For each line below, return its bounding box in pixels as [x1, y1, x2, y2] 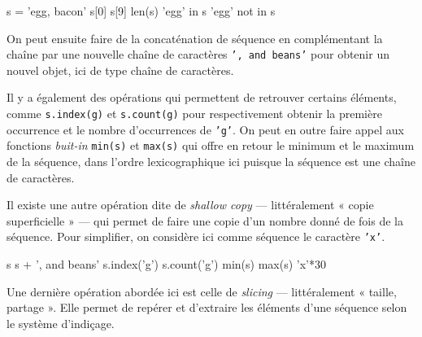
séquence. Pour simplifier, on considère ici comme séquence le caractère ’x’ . [7, 228, 385, 245]
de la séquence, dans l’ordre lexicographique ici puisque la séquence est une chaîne [7, 153, 415, 169]
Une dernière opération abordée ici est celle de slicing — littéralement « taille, [7, 282, 397, 300]
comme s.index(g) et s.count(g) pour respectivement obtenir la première [7, 105, 382, 122]
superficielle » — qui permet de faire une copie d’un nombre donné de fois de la [7, 212, 403, 229]
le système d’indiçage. [7, 314, 115, 331]
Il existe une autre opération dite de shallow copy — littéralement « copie [7, 196, 374, 213]
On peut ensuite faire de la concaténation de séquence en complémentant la [7, 29, 383, 46]
